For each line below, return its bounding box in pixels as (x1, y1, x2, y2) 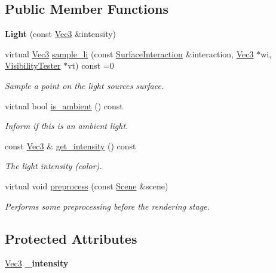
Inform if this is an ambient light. (5, 119, 128, 132)
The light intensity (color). (5, 159, 102, 172)
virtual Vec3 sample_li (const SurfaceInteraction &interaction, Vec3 (5, 47, 254, 60)
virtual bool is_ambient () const (5, 99, 123, 112)
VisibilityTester (5, 59, 61, 72)
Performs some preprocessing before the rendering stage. (5, 200, 210, 212)
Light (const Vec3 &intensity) (5, 27, 116, 40)
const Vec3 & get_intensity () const (5, 139, 136, 152)
